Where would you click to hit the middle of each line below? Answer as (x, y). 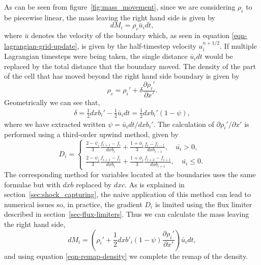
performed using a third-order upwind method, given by (91, 134)
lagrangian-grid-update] (41, 45)
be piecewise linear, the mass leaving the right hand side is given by (110, 17)
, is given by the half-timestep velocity (137, 45)
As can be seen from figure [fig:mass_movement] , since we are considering (120, 7)
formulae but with (32, 184)
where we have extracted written (55, 124)
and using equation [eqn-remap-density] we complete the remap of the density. (126, 256)
